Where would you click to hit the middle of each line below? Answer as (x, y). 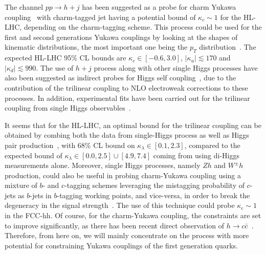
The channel (24, 7)
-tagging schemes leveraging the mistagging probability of (155, 185)
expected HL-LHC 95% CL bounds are (65, 58)
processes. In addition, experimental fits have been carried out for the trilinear (127, 98)
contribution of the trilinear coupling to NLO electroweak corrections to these (126, 87)
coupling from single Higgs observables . (68, 108)
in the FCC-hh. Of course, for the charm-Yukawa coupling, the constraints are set (133, 215)
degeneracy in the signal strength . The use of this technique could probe (120, 205)
